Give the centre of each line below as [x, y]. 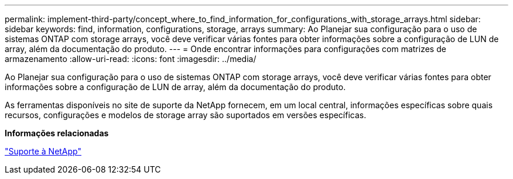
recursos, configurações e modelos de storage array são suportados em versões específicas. [186, 115]
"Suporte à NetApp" [43, 151]
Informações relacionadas [57, 133]
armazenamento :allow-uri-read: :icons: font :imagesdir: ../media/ [131, 59]
